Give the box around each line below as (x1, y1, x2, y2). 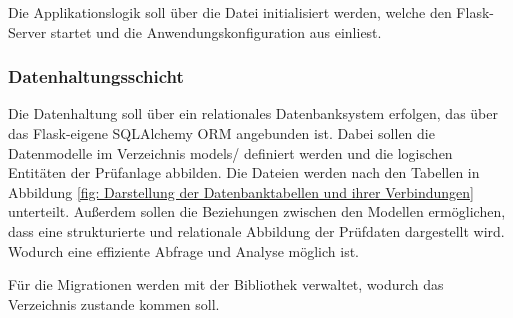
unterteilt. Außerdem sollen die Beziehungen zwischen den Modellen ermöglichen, (8, 201, 506, 222)
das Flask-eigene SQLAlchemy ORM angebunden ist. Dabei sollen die (8, 123, 435, 143)
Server (8, 21, 47, 42)
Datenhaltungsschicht (8, 64, 184, 89)
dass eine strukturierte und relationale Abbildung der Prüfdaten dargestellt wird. (8, 220, 505, 241)
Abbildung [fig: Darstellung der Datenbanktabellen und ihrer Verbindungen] (8, 181, 474, 202)
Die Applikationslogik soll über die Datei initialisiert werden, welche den (8, 2, 452, 22)
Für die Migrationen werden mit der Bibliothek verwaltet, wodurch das (8, 274, 444, 295)
